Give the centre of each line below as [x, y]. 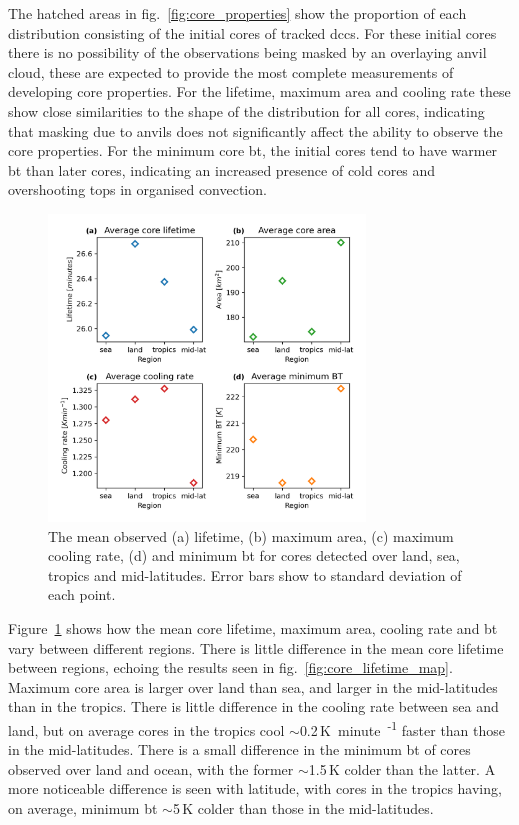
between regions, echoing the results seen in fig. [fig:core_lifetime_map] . [230, 667]
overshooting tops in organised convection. [137, 189]
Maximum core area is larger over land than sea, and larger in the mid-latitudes [253, 686]
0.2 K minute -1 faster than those [402, 728]
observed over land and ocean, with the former [151, 768]
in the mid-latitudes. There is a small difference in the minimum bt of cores [239, 749]
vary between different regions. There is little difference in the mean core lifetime [256, 647]
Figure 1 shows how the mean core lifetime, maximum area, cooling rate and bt [253, 627]
